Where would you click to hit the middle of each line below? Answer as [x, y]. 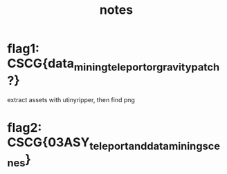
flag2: [25, 127]
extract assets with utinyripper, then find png [71, 99]
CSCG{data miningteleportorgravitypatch [113, 65]
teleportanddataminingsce [155, 146]
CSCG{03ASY [48, 142]
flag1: [24, 49]
